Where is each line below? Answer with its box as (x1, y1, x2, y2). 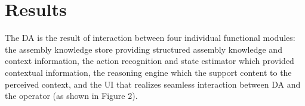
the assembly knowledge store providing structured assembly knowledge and (5, 43, 282, 55)
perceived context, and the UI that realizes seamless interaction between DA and (5, 78, 301, 90)
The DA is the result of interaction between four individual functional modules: (5, 31, 295, 44)
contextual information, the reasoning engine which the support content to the (5, 66, 292, 78)
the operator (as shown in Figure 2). (5, 89, 138, 102)
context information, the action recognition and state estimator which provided (5, 54, 294, 67)
